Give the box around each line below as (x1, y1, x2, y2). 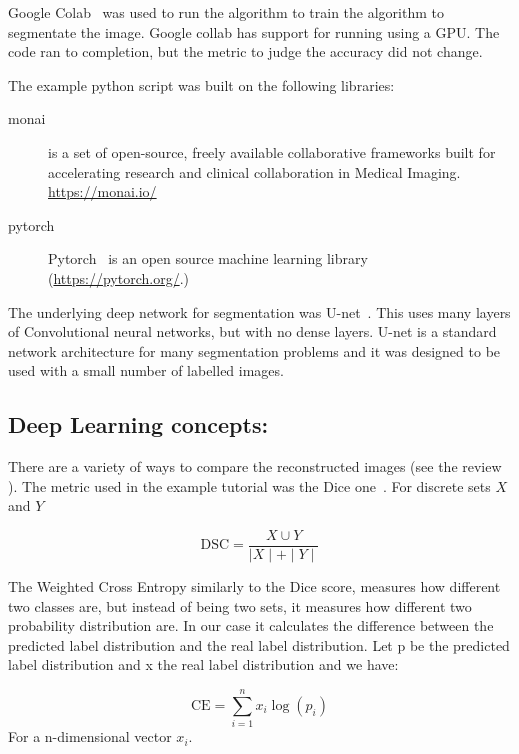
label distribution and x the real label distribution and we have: (8, 654, 399, 675)
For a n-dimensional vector (8, 726, 172, 747)
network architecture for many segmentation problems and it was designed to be (8, 340, 501, 361)
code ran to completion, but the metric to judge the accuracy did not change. (8, 41, 483, 62)
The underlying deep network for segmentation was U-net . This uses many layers (8, 301, 511, 322)
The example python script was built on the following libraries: (8, 74, 395, 95)
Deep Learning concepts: (8, 409, 269, 440)
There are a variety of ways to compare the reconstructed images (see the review (8, 456, 502, 477)
